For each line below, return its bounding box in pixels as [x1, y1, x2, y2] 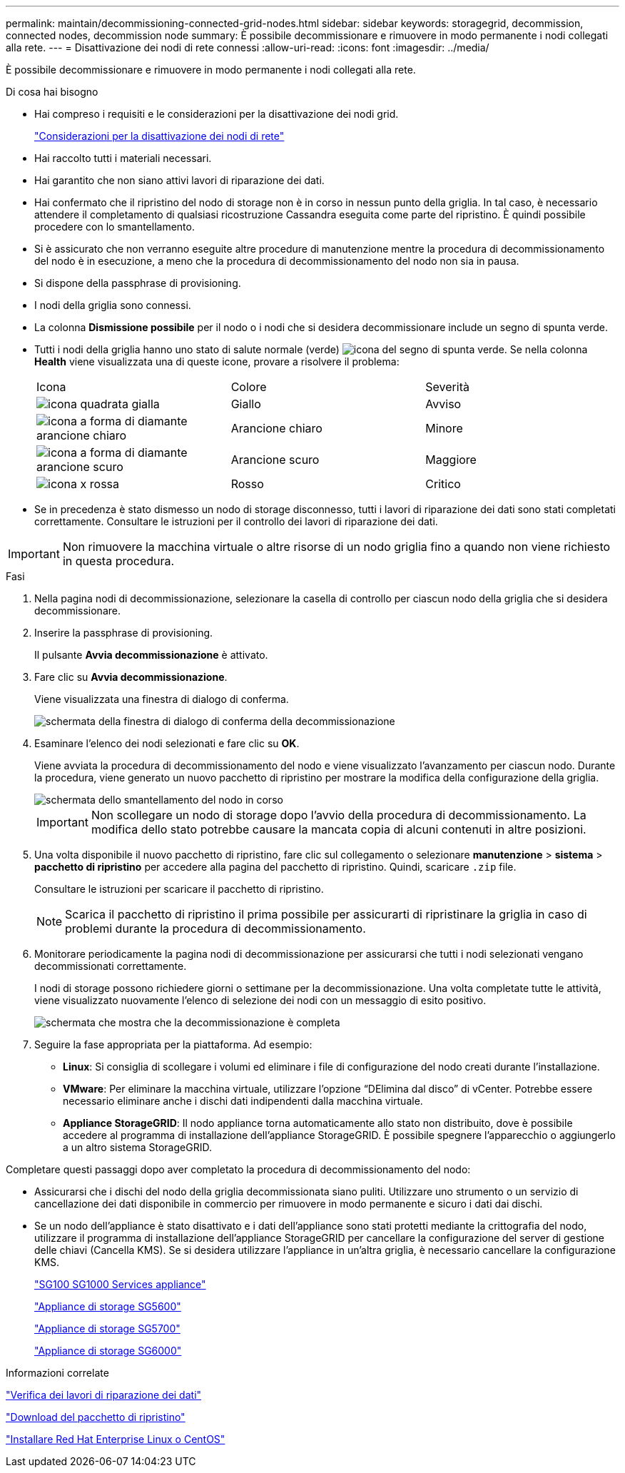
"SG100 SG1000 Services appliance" [34, 1278, 206, 1290]
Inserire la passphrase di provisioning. [34, 627, 213, 639]
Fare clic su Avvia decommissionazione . [34, 671, 228, 683]
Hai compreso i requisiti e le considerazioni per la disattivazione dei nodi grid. [34, 108, 399, 120]
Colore [230, 380, 267, 394]
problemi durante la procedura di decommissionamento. [65, 921, 366, 936]
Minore [425, 421, 463, 435]
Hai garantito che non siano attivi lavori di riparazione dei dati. [34, 174, 325, 186]
